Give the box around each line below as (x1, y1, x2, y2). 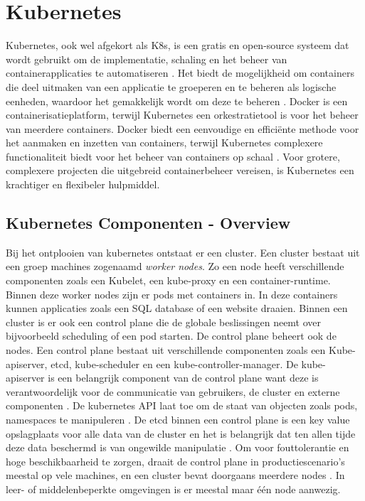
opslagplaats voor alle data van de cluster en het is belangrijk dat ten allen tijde (6, 426, 356, 441)
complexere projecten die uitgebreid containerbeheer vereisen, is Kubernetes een (6, 163, 354, 178)
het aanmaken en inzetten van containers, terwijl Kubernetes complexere (6, 135, 323, 150)
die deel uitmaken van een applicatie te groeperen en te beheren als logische (6, 79, 337, 94)
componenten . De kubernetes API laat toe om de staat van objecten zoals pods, (6, 398, 358, 413)
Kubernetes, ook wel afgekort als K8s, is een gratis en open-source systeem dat (6, 38, 349, 53)
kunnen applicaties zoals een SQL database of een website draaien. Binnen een (6, 301, 348, 316)
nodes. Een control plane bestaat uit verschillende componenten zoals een (6, 343, 326, 357)
